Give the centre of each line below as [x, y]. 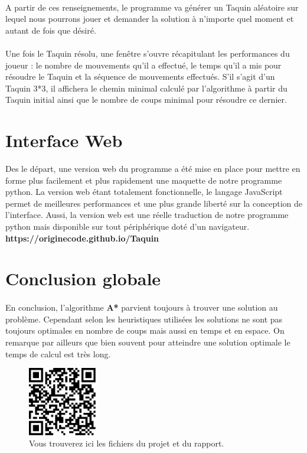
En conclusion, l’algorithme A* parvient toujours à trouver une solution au [142, 307]
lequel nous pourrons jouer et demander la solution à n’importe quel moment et [150, 19]
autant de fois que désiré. [51, 30]
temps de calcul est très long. [58, 353]
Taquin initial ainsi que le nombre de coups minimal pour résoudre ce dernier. [146, 100]
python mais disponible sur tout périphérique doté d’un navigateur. [128, 226]
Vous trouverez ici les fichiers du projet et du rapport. [127, 443]
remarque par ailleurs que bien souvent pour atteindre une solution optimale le [148, 342]
